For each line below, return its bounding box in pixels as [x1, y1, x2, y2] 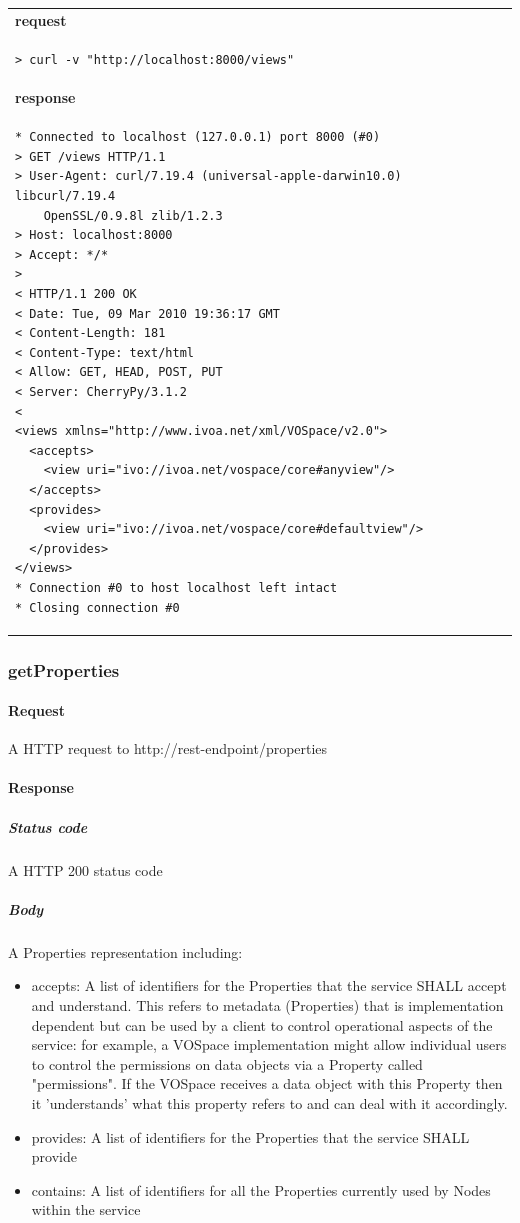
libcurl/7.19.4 [15, 189, 116, 204]
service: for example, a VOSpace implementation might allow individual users [31, 1034, 507, 1055]
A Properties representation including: [8, 941, 243, 962]
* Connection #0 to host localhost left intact [15, 580, 338, 595]
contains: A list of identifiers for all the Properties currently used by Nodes [31, 1179, 491, 1200]
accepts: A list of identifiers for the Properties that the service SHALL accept [31, 975, 507, 996]
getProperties [8, 657, 120, 682]
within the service [31, 1199, 141, 1220]
